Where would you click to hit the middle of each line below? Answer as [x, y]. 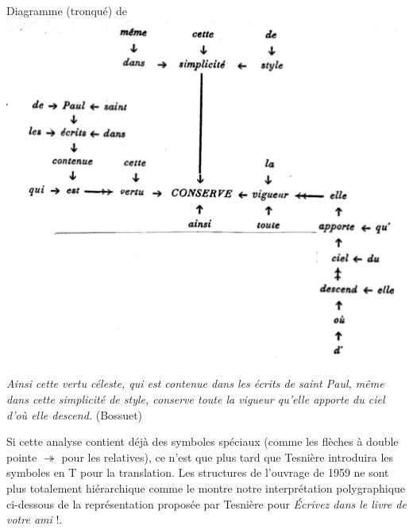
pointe [22, 456]
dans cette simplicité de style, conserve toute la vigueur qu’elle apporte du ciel [196, 399]
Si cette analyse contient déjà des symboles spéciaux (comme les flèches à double [203, 441]
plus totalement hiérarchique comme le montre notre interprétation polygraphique [206, 488]
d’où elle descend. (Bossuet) [75, 414]
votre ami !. [35, 519]
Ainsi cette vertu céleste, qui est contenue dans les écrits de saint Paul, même [195, 383]
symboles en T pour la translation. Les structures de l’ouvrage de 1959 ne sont [198, 472]
